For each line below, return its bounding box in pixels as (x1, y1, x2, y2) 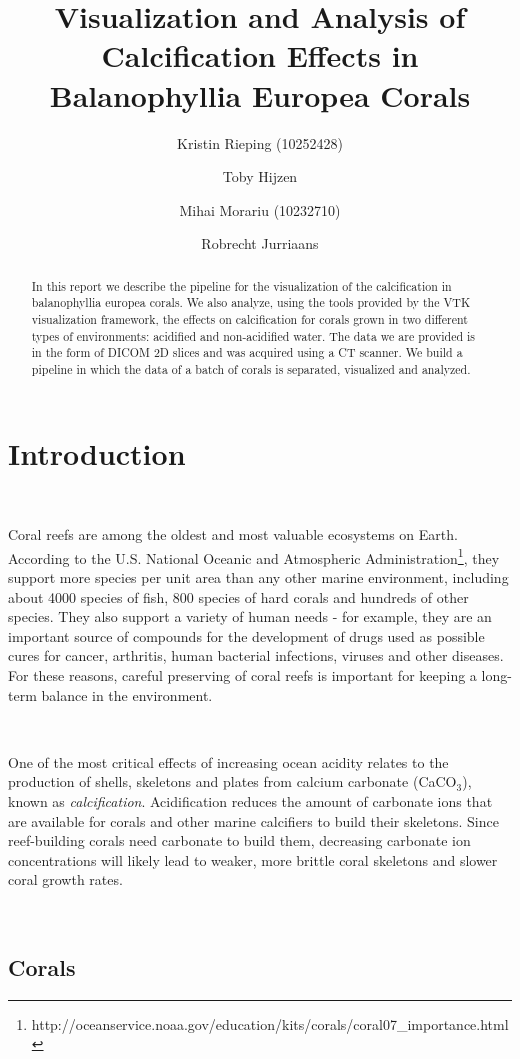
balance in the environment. (41, 684, 213, 705)
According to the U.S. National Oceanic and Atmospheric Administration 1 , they (8, 544, 500, 568)
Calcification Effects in (101, 35, 419, 76)
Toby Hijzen (222, 166, 298, 187)
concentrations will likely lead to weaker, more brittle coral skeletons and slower (8, 849, 498, 870)
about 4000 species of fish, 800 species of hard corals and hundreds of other (8, 586, 469, 607)
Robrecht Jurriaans (201, 233, 319, 254)
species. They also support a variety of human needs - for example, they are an (8, 606, 492, 627)
